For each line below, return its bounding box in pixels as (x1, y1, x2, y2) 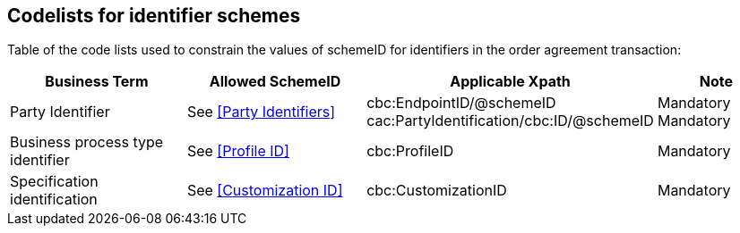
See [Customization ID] (186, 181, 343, 200)
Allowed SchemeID (209, 72, 341, 91)
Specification (10, 172, 99, 191)
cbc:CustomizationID (366, 181, 507, 200)
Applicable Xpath (450, 72, 571, 91)
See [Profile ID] (186, 142, 289, 161)
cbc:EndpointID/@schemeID (366, 94, 556, 112)
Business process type (10, 133, 164, 152)
